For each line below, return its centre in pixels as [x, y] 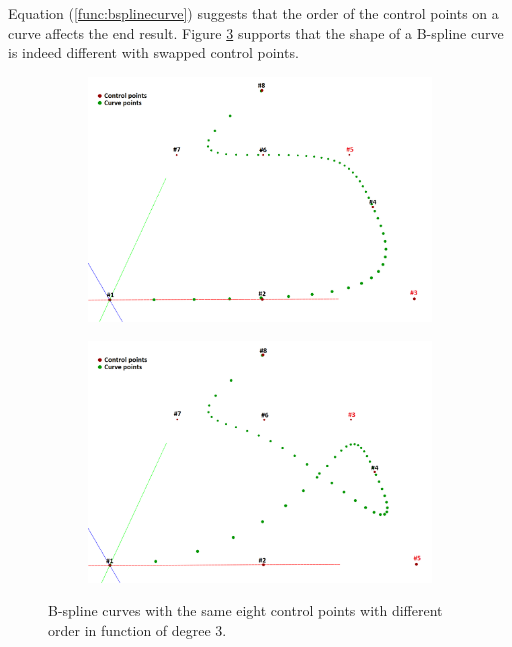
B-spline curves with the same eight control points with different [245, 610]
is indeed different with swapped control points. [153, 52]
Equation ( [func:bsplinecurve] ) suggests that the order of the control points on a [253, 13]
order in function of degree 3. [137, 629]
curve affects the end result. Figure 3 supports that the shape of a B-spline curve [256, 32]
